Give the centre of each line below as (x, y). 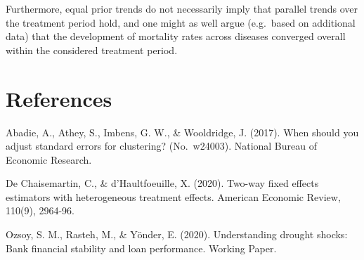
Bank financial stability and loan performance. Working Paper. (141, 248)
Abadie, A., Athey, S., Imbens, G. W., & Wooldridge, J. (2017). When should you (182, 132)
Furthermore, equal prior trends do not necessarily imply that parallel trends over (182, 8)
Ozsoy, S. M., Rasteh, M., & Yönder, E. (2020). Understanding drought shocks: (177, 234)
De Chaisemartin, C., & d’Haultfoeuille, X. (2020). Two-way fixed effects (162, 183)
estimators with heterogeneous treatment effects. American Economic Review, (173, 196)
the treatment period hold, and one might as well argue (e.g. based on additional (181, 22)
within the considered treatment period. (92, 50)
